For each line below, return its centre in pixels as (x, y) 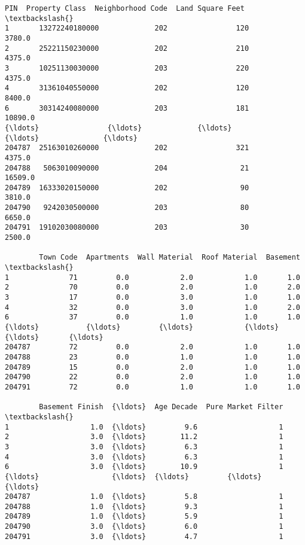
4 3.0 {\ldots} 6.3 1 (144, 457)
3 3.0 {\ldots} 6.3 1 (144, 447)
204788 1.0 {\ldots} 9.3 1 (144, 506)
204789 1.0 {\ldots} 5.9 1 (144, 517)
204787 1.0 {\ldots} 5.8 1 (144, 497)
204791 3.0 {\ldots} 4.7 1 (144, 536)
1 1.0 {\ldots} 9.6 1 (144, 427)
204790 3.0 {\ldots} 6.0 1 (144, 527)
